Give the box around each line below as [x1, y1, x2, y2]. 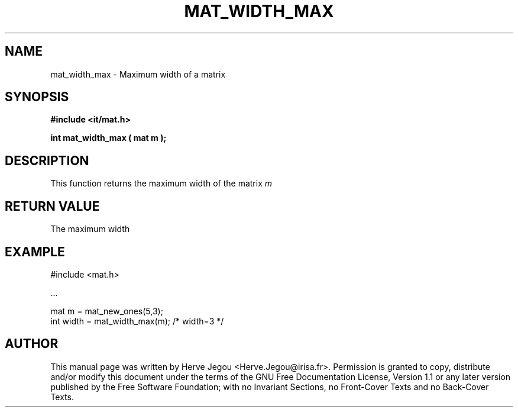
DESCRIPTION [5, 153, 89, 168]
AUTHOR [5, 336, 59, 352]
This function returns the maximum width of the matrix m [50, 178, 272, 189]
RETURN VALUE [5, 198, 100, 214]
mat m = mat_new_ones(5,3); [50, 305, 163, 316]
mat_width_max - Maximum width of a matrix [50, 69, 226, 79]
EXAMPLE [5, 244, 65, 259]
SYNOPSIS [5, 89, 69, 105]
